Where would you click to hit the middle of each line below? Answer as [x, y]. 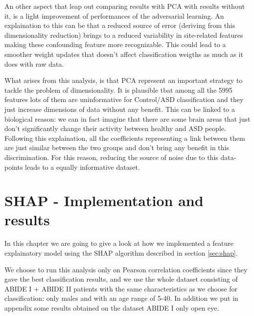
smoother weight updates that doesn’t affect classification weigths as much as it [124, 54]
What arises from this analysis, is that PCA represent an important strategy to [124, 80]
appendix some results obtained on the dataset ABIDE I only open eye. [112, 307]
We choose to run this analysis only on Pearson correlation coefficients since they [126, 269]
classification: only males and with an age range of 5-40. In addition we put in [121, 298]
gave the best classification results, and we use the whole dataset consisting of [121, 279]
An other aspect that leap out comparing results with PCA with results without [125, 6]
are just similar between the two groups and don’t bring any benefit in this [117, 147]
